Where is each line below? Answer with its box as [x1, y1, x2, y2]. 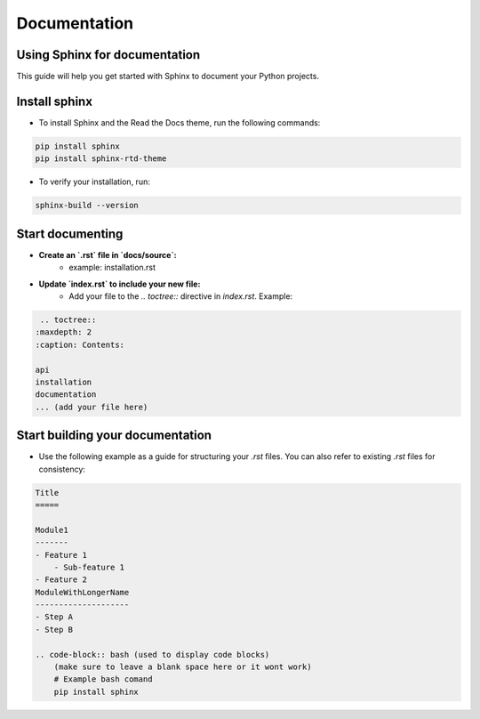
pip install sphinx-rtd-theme [35, 154, 167, 164]
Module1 [35, 525, 68, 535]
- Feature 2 [35, 575, 88, 585]
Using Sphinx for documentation [16, 47, 201, 62]
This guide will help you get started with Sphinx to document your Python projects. [16, 71, 320, 82]
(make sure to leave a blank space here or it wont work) [53, 662, 312, 672]
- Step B [35, 624, 74, 634]
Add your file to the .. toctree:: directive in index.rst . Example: [68, 290, 293, 302]
